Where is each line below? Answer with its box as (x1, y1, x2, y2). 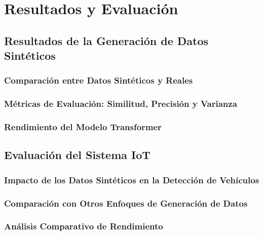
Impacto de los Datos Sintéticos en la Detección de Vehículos (4, 173, 259, 186)
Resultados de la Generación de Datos (4, 32, 209, 48)
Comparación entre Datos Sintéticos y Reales (4, 74, 193, 87)
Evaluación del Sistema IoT (4, 147, 151, 163)
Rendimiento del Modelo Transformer (4, 121, 162, 133)
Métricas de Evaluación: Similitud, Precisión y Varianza (4, 97, 237, 110)
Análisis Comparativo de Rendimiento (4, 220, 163, 232)
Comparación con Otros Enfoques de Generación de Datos (4, 197, 248, 209)
